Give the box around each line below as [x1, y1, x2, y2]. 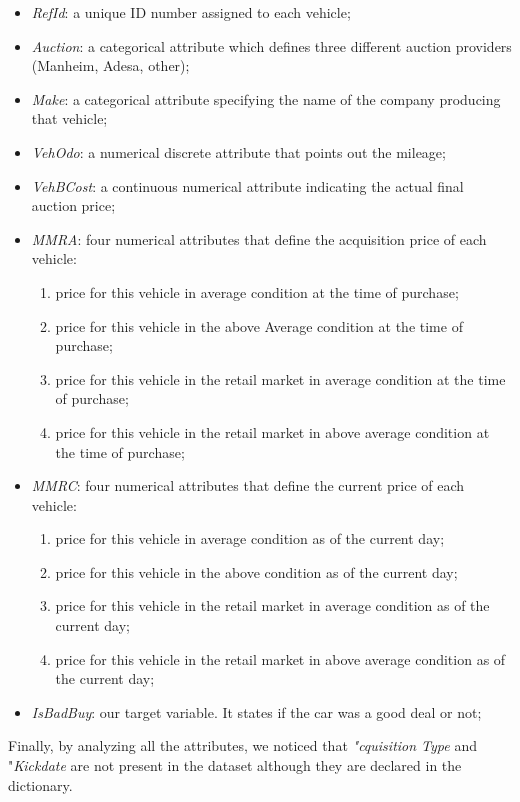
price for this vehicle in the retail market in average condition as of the [55, 595, 490, 616]
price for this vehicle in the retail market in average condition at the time [55, 368, 506, 389]
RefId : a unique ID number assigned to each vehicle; [31, 2, 351, 22]
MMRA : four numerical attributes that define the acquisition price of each [31, 228, 487, 249]
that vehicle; [31, 108, 108, 129]
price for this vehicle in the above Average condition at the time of [55, 315, 463, 336]
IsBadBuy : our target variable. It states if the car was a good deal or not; [31, 701, 482, 722]
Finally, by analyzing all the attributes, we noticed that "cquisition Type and [8, 735, 477, 756]
